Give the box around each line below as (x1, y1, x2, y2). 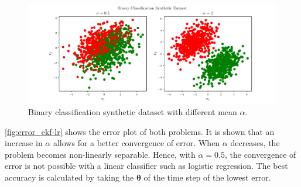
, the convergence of (224, 148, 296, 160)
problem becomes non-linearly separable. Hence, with (5, 148, 196, 160)
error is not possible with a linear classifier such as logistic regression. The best (5, 160, 288, 172)
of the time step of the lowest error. (143, 171, 271, 183)
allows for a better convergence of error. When (53, 137, 220, 149)
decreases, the (230, 137, 280, 149)
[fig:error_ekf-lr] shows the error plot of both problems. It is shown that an (5, 125, 275, 137)
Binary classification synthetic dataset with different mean (28, 105, 237, 117)
